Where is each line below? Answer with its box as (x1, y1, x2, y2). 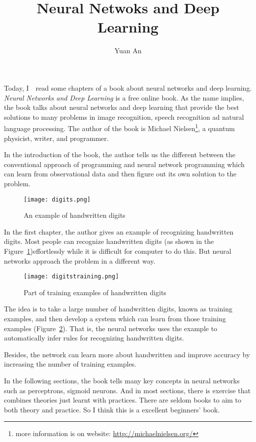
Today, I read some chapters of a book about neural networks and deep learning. (4, 82, 252, 93)
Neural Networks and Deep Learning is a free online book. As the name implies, (4, 92, 244, 102)
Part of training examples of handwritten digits (24, 287, 166, 297)
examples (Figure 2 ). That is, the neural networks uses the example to (4, 323, 218, 333)
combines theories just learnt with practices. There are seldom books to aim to (4, 395, 242, 405)
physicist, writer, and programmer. (4, 133, 109, 143)
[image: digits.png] (24, 196, 91, 203)
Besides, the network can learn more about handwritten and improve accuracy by (4, 349, 250, 359)
